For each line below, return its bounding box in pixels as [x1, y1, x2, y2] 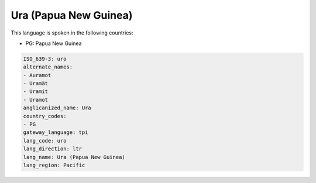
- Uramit [23, 88, 49, 95]
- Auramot [23, 72, 51, 78]
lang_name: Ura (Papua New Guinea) [23, 154, 125, 160]
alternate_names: [23, 64, 73, 70]
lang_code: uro [23, 137, 67, 144]
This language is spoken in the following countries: [11, 29, 133, 36]
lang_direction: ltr [23, 146, 82, 152]
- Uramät [23, 80, 49, 87]
